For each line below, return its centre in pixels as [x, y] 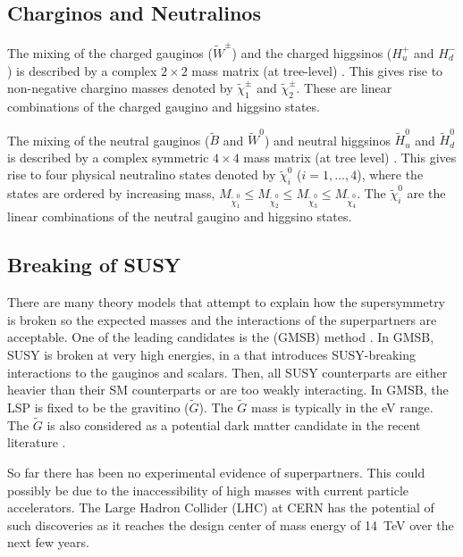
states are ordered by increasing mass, [111, 193]
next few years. [48, 542]
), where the [390, 175]
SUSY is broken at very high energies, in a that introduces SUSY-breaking [212, 355]
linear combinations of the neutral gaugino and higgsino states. [180, 216]
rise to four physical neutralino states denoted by [142, 175]
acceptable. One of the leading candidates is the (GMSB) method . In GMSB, [221, 337]
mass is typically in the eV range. [342, 407]
